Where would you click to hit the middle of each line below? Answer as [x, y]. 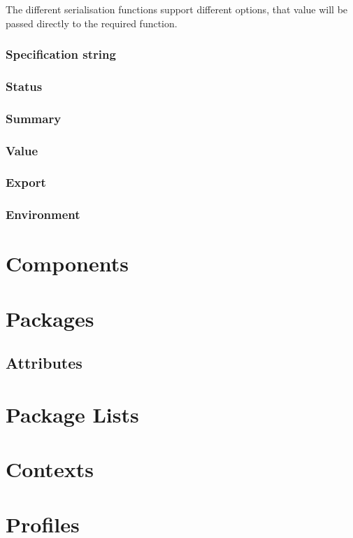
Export [26, 182]
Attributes [44, 363]
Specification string [61, 54]
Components [67, 263]
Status [24, 86]
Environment [43, 214]
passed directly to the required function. [92, 23]
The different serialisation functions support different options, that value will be [177, 9]
